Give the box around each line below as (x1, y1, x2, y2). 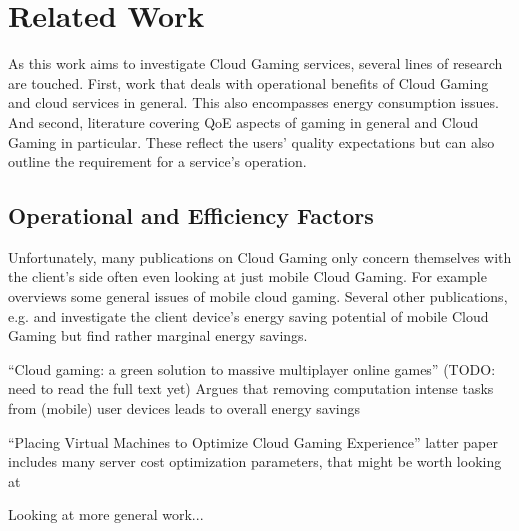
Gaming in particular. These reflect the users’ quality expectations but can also (8, 131, 495, 152)
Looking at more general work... (8, 504, 204, 525)
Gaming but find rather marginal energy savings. (8, 325, 308, 346)
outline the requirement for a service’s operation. (8, 151, 307, 172)
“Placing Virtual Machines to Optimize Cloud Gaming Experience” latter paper (8, 431, 498, 452)
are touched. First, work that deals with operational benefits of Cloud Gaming (8, 72, 489, 93)
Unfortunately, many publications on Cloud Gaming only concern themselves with (8, 246, 512, 267)
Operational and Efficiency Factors (8, 200, 374, 231)
